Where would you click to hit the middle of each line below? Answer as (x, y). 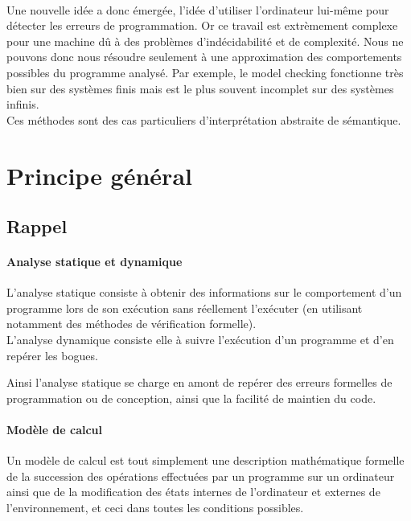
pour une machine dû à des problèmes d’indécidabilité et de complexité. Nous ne (205, 41)
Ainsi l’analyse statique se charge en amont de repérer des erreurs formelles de (199, 382)
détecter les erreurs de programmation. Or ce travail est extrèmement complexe (202, 25)
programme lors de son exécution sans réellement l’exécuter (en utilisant (185, 308)
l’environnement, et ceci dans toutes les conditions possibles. (155, 508)
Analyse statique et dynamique (95, 262)
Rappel (37, 226)
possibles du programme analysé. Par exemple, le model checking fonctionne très (205, 72)
